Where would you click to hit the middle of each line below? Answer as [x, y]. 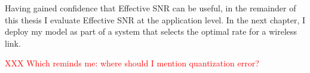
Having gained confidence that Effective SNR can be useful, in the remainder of [151, 8]
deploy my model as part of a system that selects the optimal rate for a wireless [151, 31]
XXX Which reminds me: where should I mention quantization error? [132, 63]
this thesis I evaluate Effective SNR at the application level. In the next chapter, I [155, 19]
